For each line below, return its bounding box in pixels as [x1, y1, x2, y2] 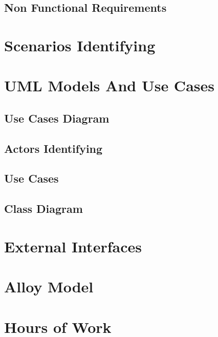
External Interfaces [4, 235, 142, 256]
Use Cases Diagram [4, 110, 110, 126]
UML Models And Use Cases [4, 75, 214, 96]
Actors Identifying [4, 140, 103, 156]
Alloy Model [4, 276, 94, 297]
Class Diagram [4, 201, 83, 216]
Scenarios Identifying [4, 34, 156, 55]
